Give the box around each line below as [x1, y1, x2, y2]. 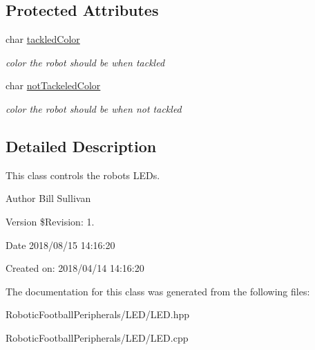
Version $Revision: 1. [6, 214, 95, 228]
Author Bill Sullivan [6, 191, 91, 205]
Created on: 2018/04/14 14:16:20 [6, 261, 144, 275]
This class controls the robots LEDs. [6, 167, 160, 182]
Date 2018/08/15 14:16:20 [6, 237, 115, 252]
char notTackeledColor [6, 78, 101, 93]
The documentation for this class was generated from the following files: [6, 284, 310, 298]
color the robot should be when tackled [6, 55, 165, 69]
